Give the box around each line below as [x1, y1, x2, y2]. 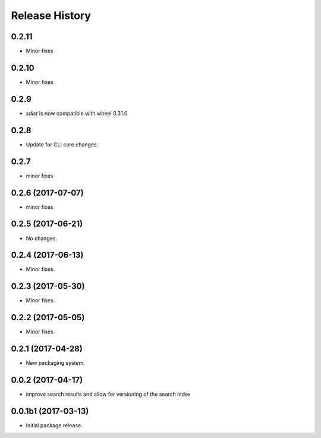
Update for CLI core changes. [26, 140, 99, 148]
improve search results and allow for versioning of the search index [26, 390, 191, 398]
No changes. [26, 234, 58, 242]
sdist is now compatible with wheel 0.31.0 [26, 109, 128, 117]
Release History [11, 9, 92, 22]
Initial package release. [26, 421, 83, 428]
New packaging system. [26, 359, 86, 367]
